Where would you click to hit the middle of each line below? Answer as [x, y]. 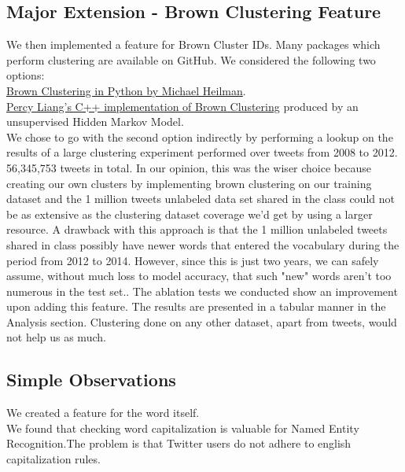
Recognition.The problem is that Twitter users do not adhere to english [179, 443]
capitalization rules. [53, 459]
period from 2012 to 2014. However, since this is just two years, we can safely [193, 260]
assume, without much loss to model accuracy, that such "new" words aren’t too [199, 276]
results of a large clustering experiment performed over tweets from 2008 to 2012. [202, 152]
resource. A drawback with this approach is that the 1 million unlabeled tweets [197, 229]
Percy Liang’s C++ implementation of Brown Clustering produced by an [182, 106]
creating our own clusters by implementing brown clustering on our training [189, 183]
